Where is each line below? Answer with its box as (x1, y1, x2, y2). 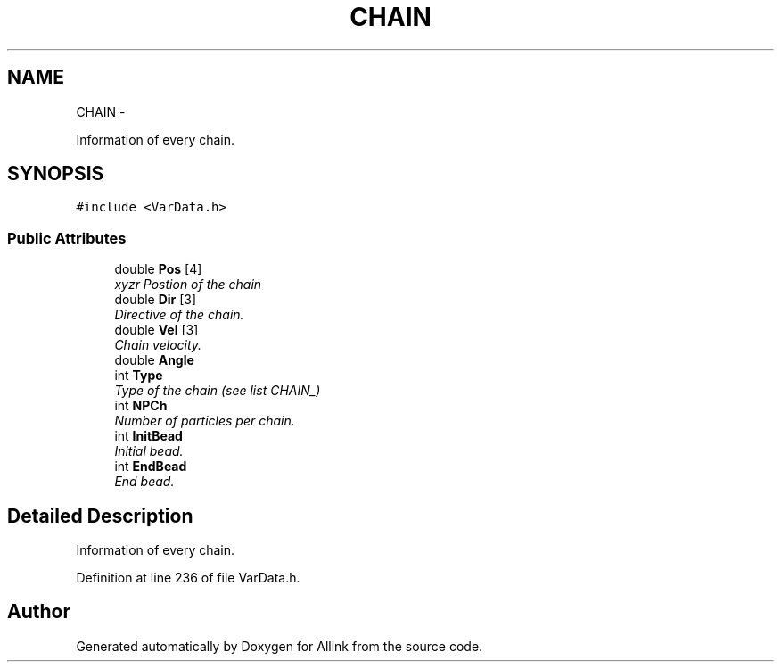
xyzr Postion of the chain (114, 277, 262, 293)
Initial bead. (114, 443, 184, 459)
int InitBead (114, 428, 183, 444)
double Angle (114, 352, 194, 368)
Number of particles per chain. (114, 413, 295, 429)
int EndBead (114, 458, 187, 475)
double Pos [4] (114, 261, 202, 277)
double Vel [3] (114, 322, 199, 338)
